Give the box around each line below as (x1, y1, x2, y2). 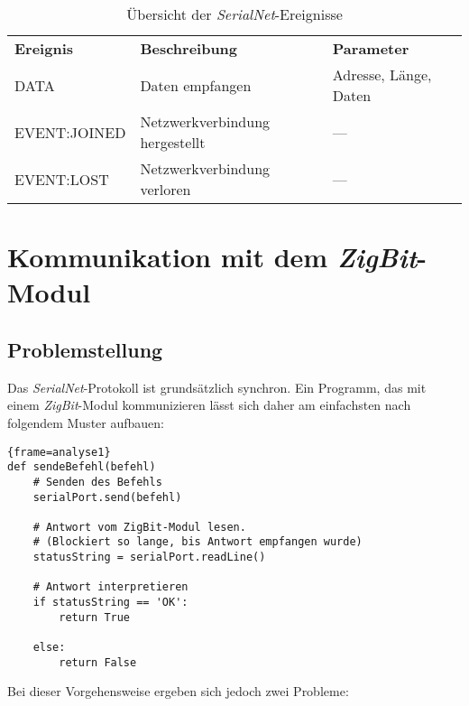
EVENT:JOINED (14, 121, 126, 143)
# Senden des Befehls (32, 475, 162, 488)
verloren (140, 179, 191, 200)
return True (59, 610, 131, 624)
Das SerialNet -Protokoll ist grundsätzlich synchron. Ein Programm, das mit (7, 377, 427, 396)
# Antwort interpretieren (32, 581, 189, 594)
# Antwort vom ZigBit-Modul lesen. (32, 520, 246, 534)
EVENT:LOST (14, 168, 109, 190)
